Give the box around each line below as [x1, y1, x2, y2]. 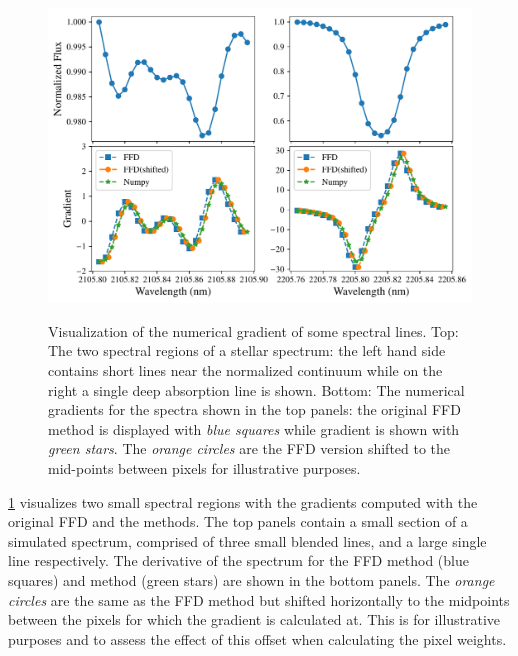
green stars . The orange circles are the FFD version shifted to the [48, 438, 451, 459]
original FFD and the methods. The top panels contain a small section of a [8, 511, 468, 532]
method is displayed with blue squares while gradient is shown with [48, 418, 460, 439]
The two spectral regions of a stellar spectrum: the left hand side [48, 340, 446, 361]
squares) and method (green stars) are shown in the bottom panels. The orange [8, 569, 495, 590]
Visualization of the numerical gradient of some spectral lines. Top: [48, 320, 459, 341]
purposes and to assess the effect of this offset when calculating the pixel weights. [8, 628, 507, 649]
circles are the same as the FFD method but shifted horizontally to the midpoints [8, 589, 510, 610]
